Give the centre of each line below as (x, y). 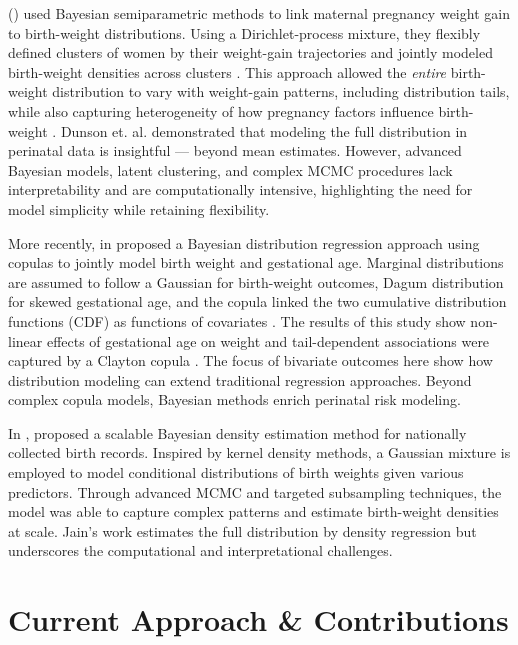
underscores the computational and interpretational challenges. (200, 550)
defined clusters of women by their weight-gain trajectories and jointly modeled (250, 52)
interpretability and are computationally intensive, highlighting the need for (240, 189)
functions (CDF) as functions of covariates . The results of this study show (237, 320)
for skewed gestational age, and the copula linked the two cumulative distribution (257, 301)
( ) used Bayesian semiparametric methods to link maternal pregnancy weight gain (259, 13)
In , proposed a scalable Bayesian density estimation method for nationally (237, 432)
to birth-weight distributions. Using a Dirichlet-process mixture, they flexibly (244, 32)
